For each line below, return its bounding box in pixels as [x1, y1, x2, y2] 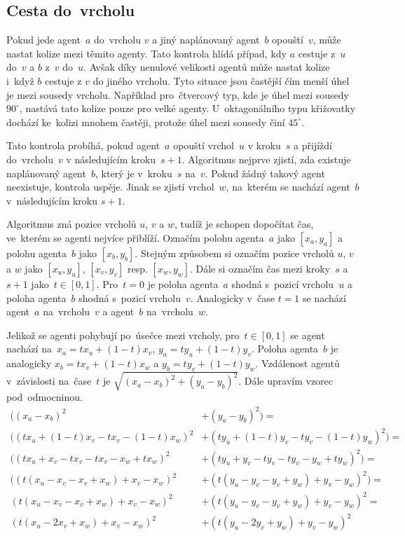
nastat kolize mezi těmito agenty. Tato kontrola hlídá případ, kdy [6, 46, 287, 60]
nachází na [6, 341, 52, 356]
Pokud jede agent [6, 32, 81, 47]
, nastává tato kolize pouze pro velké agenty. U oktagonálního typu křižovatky [19, 101, 356, 116]
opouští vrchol [173, 138, 235, 153]
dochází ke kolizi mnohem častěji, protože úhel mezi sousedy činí [6, 114, 285, 129]
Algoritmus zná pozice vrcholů [6, 217, 137, 231]
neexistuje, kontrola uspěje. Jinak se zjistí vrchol [6, 179, 214, 194]
